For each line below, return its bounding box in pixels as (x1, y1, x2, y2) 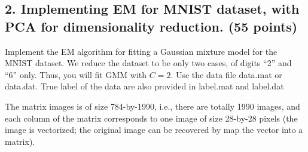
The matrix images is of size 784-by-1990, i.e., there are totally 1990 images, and (5, 100, 300, 112)
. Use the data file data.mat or (170, 68, 282, 80)
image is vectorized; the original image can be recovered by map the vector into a (5, 123, 303, 136)
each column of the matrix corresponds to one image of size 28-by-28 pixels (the (5, 111, 298, 124)
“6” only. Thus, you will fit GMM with (5, 68, 147, 80)
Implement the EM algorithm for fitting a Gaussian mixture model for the (5, 45, 277, 57)
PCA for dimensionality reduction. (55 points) (5, 17, 298, 35)
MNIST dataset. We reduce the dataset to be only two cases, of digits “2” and (5, 57, 292, 69)
